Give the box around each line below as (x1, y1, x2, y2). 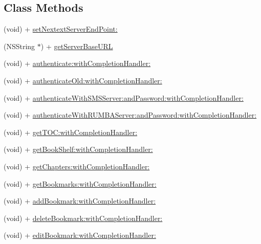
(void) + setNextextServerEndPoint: (4, 24, 118, 34)
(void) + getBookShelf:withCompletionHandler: (4, 144, 153, 154)
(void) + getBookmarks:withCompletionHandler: (4, 178, 157, 189)
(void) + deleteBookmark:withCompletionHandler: (4, 212, 163, 223)
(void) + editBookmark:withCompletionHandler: (4, 230, 156, 240)
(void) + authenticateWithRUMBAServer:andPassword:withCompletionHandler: (4, 109, 257, 120)
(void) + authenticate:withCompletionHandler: (4, 58, 151, 69)
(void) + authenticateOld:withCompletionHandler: (4, 75, 162, 85)
